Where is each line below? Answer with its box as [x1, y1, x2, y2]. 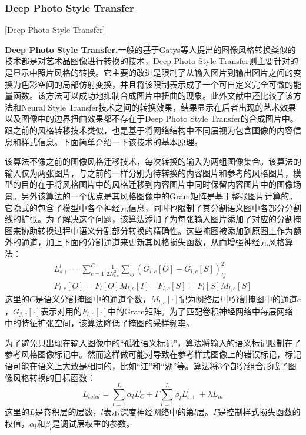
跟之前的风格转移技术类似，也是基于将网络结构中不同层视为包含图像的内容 [5, 123, 293, 136]
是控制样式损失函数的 [218, 406, 301, 418]
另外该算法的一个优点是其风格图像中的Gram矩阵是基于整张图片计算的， [21, 189, 298, 202]
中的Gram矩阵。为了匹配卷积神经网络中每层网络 [107, 304, 294, 317]
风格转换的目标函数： [12, 371, 95, 383]
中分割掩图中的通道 [222, 293, 297, 305]
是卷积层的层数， [35, 406, 101, 418]
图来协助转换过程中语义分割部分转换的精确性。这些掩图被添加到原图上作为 [5, 224, 293, 236]
